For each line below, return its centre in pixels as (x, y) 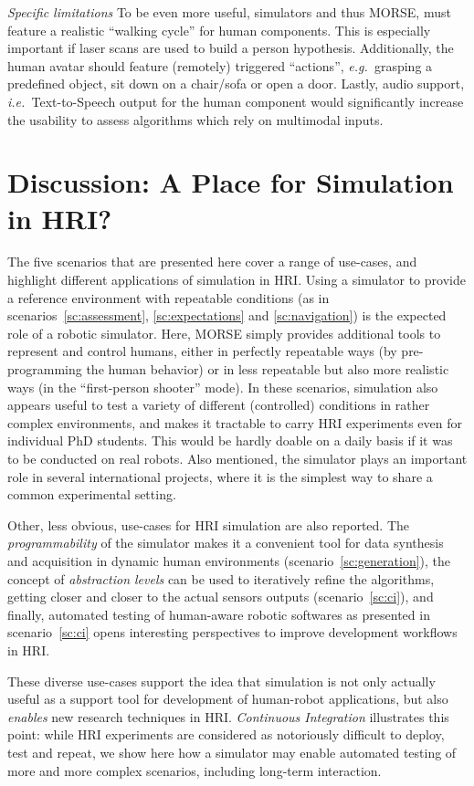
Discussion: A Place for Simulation (231, 182)
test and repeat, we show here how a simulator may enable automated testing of (232, 752)
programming (45, 369)
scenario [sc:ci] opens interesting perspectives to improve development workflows (232, 632)
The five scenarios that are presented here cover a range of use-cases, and (212, 262)
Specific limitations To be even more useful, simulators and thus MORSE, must (229, 12)
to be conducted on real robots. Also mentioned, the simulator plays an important (237, 458)
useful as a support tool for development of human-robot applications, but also (228, 699)
